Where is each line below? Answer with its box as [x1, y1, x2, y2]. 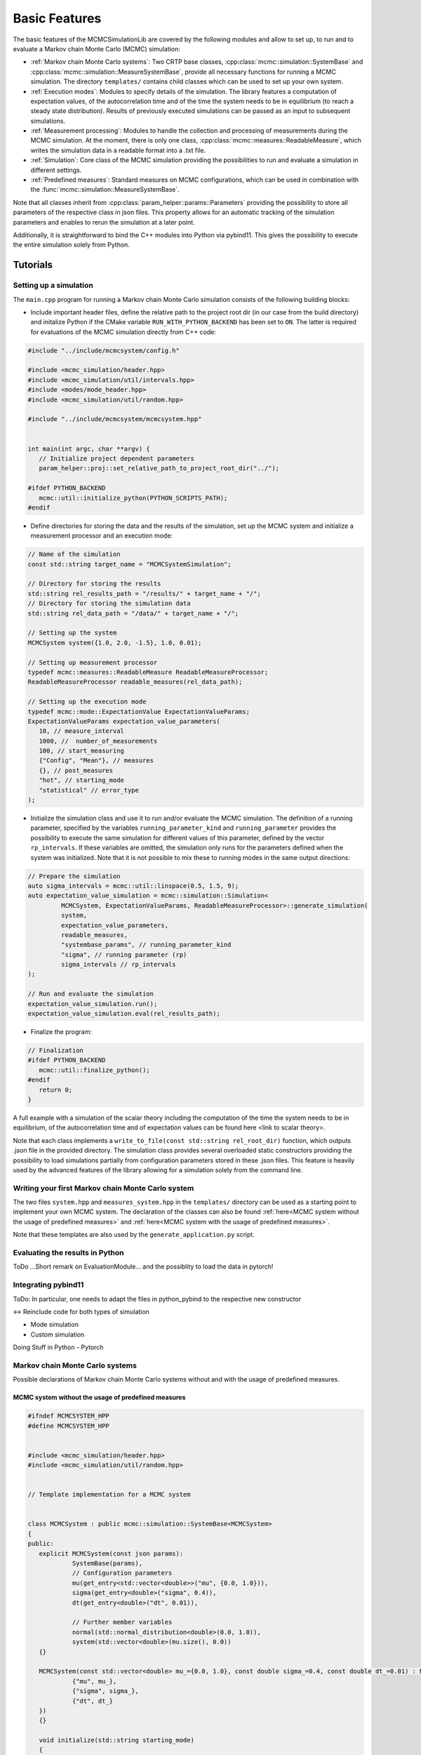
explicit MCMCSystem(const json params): [39, 1549, 184, 1558]
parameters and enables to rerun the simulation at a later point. [13, 218, 196, 226]
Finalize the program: [30, 1028, 93, 1036]
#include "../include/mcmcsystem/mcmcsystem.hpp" [27, 415, 202, 423]
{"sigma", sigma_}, [72, 1687, 140, 1695]
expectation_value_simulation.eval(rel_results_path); [27, 1009, 220, 1018]
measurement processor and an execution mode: [30, 531, 173, 540]
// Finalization [27, 1047, 84, 1054]
